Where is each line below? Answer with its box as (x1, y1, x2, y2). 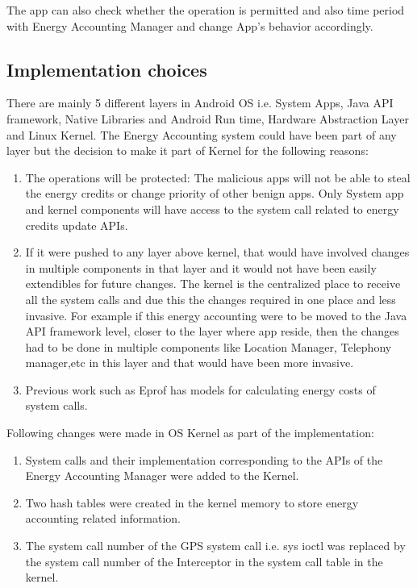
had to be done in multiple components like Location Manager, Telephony (25, 338, 392, 355)
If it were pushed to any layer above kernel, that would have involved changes (25, 244, 410, 261)
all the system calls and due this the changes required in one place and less (25, 290, 396, 307)
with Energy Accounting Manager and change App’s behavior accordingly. (6, 17, 373, 34)
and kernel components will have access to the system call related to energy (25, 200, 399, 217)
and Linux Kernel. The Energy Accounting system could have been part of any (6, 126, 397, 143)
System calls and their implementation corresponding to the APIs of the (25, 451, 383, 468)
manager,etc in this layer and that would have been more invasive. (25, 354, 354, 371)
